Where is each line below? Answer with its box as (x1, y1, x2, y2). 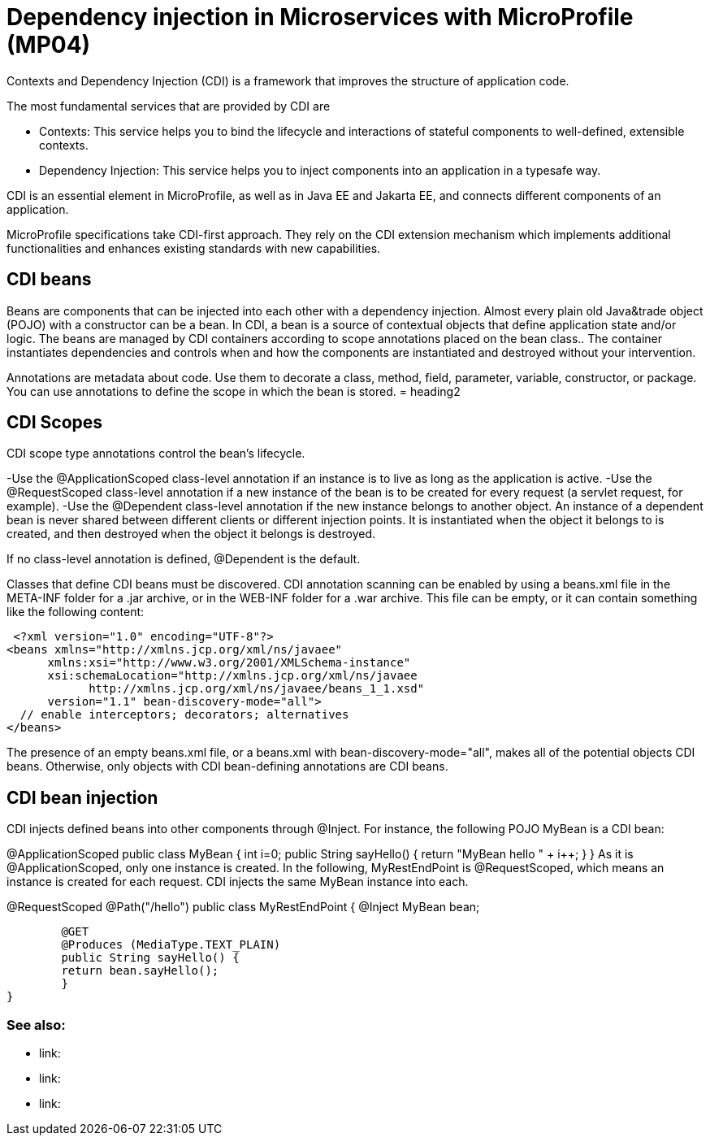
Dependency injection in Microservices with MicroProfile (6, 3, 634, 31)
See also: (6, 1016, 66, 1033)
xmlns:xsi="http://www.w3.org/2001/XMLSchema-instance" (47, 656, 411, 670)
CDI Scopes (6, 412, 103, 433)
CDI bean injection (6, 787, 158, 808)
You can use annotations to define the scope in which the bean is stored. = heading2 (6, 384, 461, 398)
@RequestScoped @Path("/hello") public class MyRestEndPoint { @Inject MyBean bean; (6, 900, 480, 914)
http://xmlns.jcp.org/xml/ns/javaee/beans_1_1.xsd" (89, 682, 425, 696)
